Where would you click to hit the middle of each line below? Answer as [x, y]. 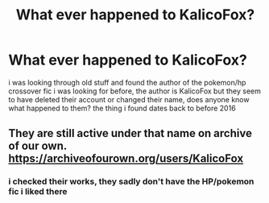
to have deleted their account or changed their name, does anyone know [129, 99]
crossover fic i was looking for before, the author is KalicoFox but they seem [135, 91]
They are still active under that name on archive [130, 133]
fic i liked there [38, 192]
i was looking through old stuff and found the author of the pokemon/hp [127, 82]
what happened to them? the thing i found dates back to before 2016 [122, 108]
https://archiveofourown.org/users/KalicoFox [126, 159]
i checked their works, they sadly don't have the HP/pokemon [131, 181]
